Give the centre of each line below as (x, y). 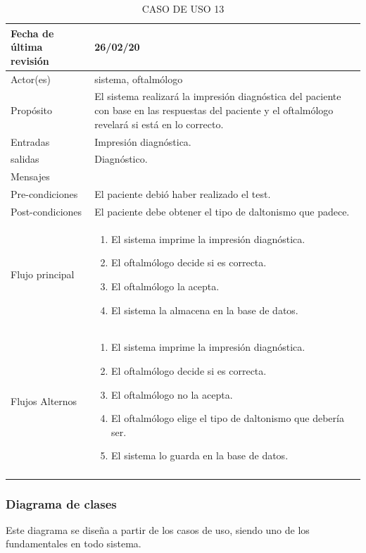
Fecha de (32, 33)
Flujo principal (43, 274)
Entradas (30, 141)
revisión (30, 60)
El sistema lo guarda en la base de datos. (200, 455)
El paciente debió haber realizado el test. (183, 194)
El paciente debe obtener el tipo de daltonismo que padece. (222, 211)
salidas (25, 159)
